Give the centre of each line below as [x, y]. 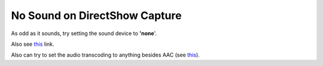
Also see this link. [33, 44]
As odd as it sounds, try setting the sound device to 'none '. [84, 33]
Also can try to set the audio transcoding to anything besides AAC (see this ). [105, 55]
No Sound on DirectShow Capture [96, 15]
